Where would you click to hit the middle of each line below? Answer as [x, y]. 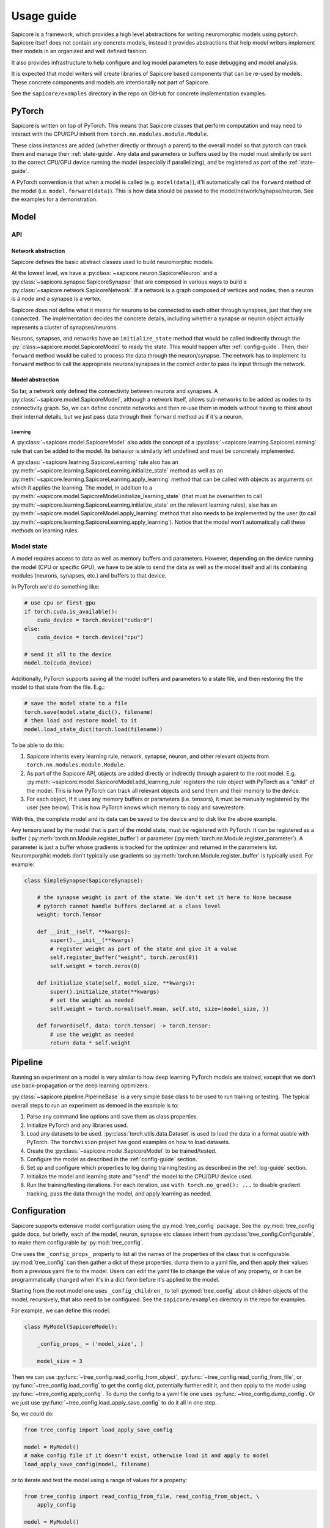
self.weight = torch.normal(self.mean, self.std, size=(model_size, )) [159, 1009]
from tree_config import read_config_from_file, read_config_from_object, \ [142, 1496]
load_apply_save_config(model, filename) [87, 1464]
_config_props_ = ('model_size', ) [90, 1344]
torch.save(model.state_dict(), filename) [89, 712]
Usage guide [44, 16]
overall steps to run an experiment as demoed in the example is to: [95, 1105]
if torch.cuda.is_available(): [71, 612]
